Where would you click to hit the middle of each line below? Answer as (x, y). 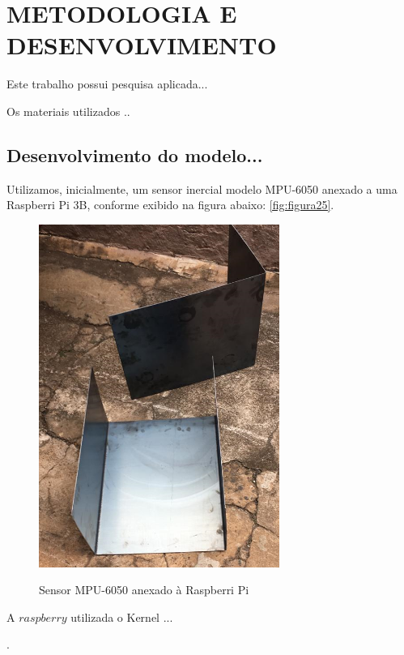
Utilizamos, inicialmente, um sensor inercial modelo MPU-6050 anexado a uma (202, 188)
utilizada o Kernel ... (122, 616)
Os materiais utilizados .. (68, 111)
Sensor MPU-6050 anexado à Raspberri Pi (144, 590)
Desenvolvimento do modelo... (135, 154)
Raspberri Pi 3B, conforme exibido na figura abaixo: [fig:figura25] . (170, 205)
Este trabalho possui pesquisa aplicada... (107, 84)
